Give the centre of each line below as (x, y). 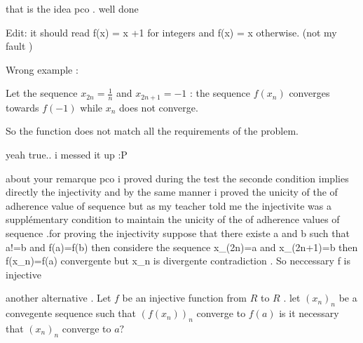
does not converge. (159, 107)
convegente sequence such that (71, 313)
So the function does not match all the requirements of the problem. (152, 131)
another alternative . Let (59, 298)
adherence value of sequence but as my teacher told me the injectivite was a (169, 205)
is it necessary (309, 313)
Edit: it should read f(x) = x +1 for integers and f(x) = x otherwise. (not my (171, 32)
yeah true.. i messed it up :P (67, 155)
